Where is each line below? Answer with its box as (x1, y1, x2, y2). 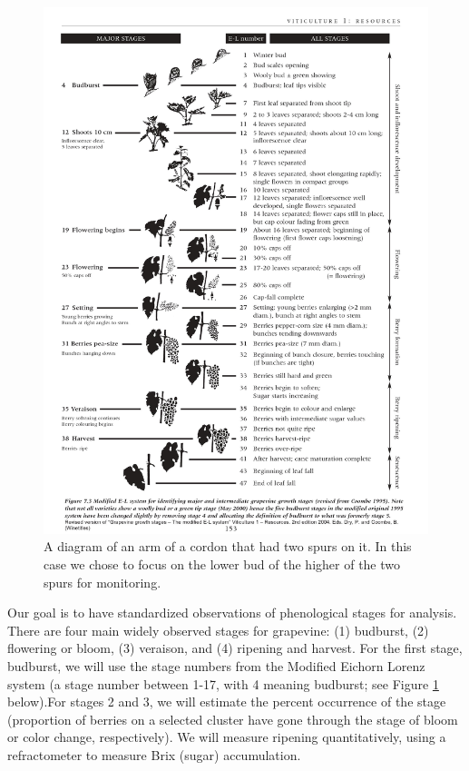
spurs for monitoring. (44, 572, 161, 591)
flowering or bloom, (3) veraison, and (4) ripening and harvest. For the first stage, (7, 638, 463, 657)
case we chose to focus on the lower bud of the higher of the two (44, 555, 401, 574)
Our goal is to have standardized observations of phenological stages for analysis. (7, 603, 457, 622)
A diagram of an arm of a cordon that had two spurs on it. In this (44, 537, 412, 556)
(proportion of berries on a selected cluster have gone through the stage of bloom (7, 709, 458, 728)
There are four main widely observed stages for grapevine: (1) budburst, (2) (7, 620, 429, 639)
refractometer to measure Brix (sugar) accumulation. (7, 746, 301, 764)
